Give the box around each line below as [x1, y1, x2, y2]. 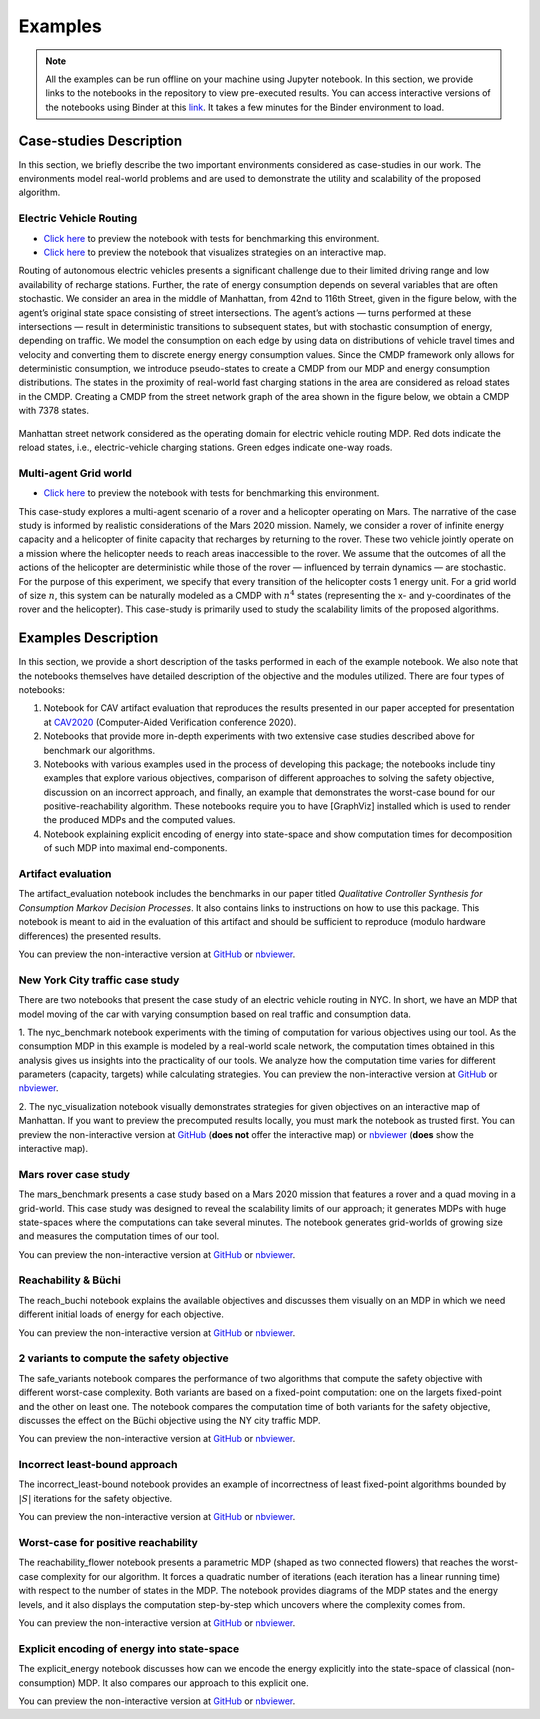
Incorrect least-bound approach [18, 1458, 178, 1472]
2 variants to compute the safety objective [18, 1351, 229, 1365]
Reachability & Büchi [18, 1273, 122, 1287]
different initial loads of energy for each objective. [18, 1308, 224, 1320]
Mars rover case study [18, 1167, 130, 1181]
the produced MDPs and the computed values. [43, 814, 236, 826]
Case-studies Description [18, 132, 183, 149]
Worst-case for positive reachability [18, 1536, 199, 1550]
